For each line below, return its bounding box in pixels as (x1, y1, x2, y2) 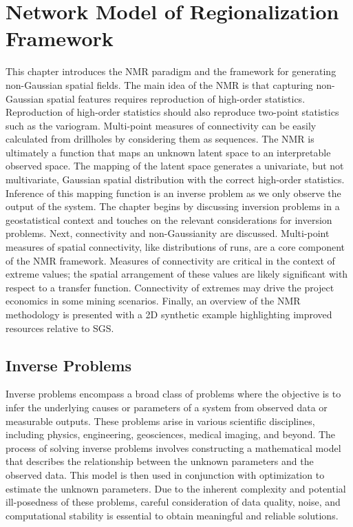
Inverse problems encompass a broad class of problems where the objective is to (6, 386, 341, 401)
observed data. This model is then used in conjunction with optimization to (6, 467, 325, 482)
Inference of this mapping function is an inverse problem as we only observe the (6, 185, 341, 200)
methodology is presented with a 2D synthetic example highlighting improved (6, 307, 332, 321)
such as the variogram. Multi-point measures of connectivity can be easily (6, 118, 317, 132)
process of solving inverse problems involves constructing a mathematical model (6, 440, 341, 455)
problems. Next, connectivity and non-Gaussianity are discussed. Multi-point (6, 226, 330, 240)
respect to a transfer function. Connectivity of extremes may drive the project (6, 280, 334, 294)
